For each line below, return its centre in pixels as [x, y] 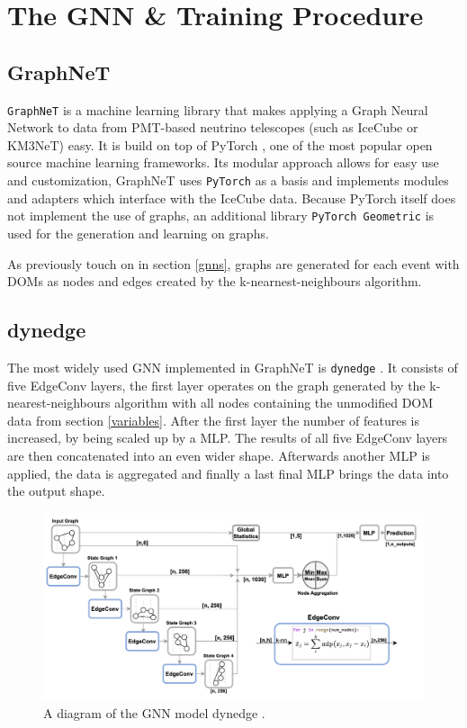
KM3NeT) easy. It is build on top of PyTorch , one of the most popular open [220, 144]
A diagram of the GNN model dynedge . [154, 712]
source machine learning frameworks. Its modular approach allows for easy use [223, 162]
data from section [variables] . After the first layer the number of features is [214, 420]
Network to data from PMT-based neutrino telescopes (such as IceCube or [213, 127]
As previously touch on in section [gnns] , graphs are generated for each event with [233, 263]
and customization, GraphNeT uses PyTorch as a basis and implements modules [228, 180]
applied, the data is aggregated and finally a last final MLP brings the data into [228, 473]
